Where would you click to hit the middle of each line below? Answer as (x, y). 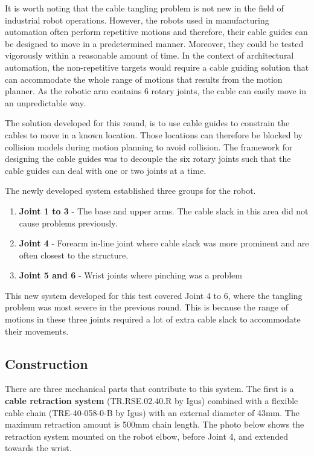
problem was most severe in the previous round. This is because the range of (146, 307)
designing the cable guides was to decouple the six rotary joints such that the (148, 159)
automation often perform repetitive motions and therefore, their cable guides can (156, 32)
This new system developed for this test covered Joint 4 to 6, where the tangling (154, 295)
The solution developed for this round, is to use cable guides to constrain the (147, 123)
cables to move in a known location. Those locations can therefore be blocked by (154, 134)
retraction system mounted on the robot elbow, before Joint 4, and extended (147, 436)
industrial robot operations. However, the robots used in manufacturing (137, 20)
